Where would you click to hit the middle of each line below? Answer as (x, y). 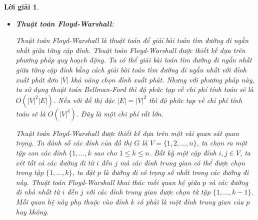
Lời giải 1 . (21, 6)
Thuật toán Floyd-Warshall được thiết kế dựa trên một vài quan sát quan (127, 133)
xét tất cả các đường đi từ (55, 162)
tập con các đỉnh (41, 152)
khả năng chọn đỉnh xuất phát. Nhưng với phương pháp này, (162, 79)
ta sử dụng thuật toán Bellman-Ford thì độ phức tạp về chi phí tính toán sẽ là (134, 89)
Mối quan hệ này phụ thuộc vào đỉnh (72, 201)
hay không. (32, 211)
